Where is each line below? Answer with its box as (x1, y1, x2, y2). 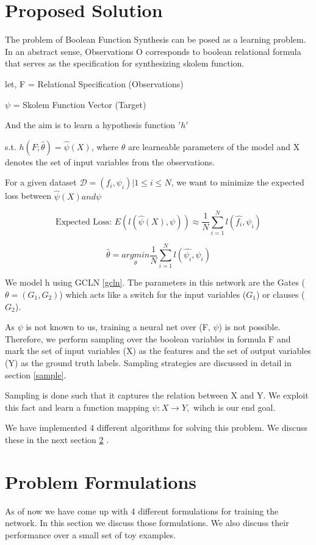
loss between (5, 189, 51, 202)
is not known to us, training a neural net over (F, (26, 320, 210, 333)
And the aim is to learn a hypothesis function (5, 118, 176, 131)
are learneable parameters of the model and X (127, 140, 300, 153)
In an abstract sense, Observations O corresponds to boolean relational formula (5, 45, 301, 57)
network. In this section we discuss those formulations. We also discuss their (5, 516, 289, 529)
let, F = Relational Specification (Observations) (5, 77, 184, 90)
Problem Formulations (5, 469, 197, 494)
